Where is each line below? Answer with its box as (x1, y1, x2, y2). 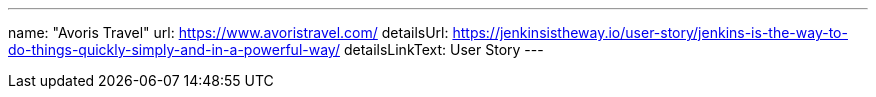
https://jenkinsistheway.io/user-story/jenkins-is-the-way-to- (452, 24, 848, 41)
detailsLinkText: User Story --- (343, 41, 544, 58)
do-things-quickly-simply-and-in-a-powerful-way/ (8, 41, 340, 58)
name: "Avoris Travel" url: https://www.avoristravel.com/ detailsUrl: (8, 24, 449, 41)
